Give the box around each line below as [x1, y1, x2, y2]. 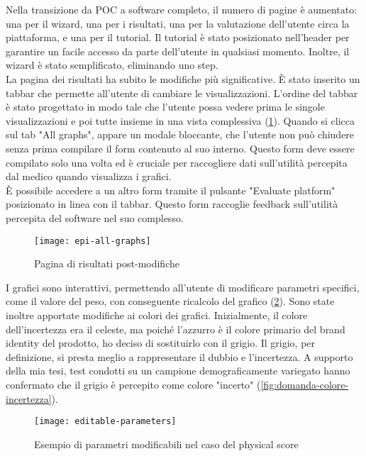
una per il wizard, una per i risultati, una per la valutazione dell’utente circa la [6, 16, 350, 30]
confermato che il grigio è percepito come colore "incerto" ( [6, 377, 261, 391]
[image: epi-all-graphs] [34, 235, 151, 246]
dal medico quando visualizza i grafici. [6, 169, 172, 184]
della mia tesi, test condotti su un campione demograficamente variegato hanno [6, 363, 350, 378]
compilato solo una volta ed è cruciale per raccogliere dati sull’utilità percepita [6, 155, 348, 169]
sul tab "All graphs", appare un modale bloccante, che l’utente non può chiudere [6, 127, 355, 142]
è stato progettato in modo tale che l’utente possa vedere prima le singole [6, 99, 325, 114]
